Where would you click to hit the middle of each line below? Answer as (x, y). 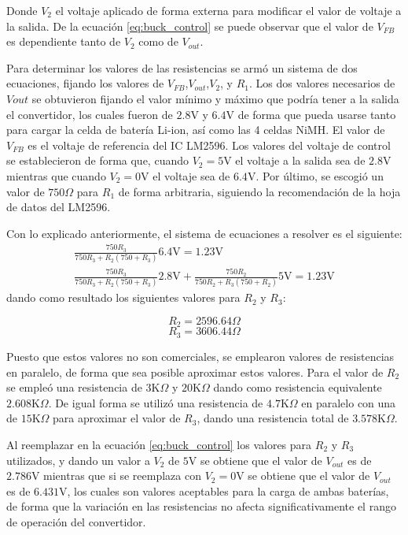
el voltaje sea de (191, 175)
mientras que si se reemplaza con (122, 476)
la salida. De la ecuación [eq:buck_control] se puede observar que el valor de (190, 26)
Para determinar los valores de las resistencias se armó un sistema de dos (182, 67)
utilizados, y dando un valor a (78, 460)
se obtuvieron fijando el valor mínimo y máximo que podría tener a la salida (215, 98)
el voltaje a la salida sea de (300, 160)
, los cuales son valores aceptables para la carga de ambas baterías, (228, 490)
